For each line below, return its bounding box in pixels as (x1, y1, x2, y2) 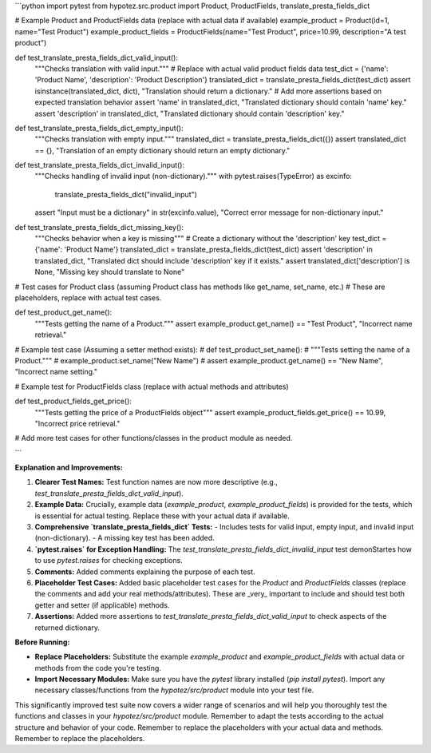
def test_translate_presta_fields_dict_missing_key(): (14, 222, 184, 232)
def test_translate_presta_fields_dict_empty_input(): (14, 123, 184, 133)
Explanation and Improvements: (14, 463, 123, 473)
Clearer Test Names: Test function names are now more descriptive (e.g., (34, 478, 279, 487)
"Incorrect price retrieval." (34, 418, 121, 428)
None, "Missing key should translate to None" (34, 268, 185, 277)
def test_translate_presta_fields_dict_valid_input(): (14, 53, 179, 62)
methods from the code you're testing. (34, 663, 161, 672)
